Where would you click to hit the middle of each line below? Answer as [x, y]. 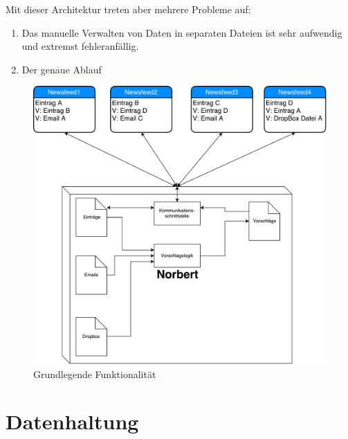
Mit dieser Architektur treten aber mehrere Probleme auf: [128, 9]
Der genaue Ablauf [62, 69]
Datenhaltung [72, 421]
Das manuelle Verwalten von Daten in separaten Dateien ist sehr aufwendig [182, 32]
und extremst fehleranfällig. [80, 46]
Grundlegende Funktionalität [95, 374]
